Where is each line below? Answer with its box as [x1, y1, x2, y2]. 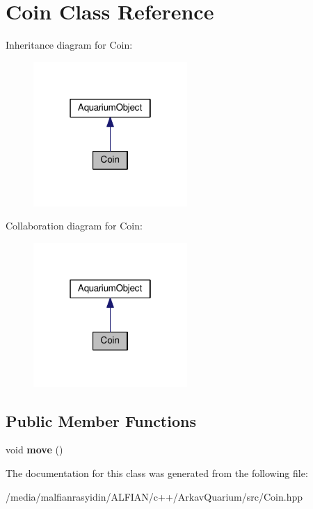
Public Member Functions [6, 410, 196, 431]
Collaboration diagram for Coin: [6, 218, 143, 233]
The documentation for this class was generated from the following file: [6, 466, 308, 480]
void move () [6, 442, 63, 457]
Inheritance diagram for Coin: [6, 38, 133, 52]
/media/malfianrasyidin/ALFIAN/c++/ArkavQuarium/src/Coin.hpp [6, 489, 303, 503]
